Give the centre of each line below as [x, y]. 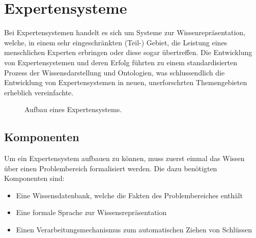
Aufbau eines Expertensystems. [73, 109]
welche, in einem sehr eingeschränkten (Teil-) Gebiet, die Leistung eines [116, 42]
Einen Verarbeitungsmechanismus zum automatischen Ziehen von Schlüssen [134, 230]
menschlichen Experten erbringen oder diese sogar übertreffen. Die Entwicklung [128, 52]
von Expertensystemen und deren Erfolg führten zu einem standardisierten [121, 62]
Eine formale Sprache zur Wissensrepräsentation [91, 212]
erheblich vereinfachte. [39, 92]
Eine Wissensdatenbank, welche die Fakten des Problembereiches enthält [129, 195]
